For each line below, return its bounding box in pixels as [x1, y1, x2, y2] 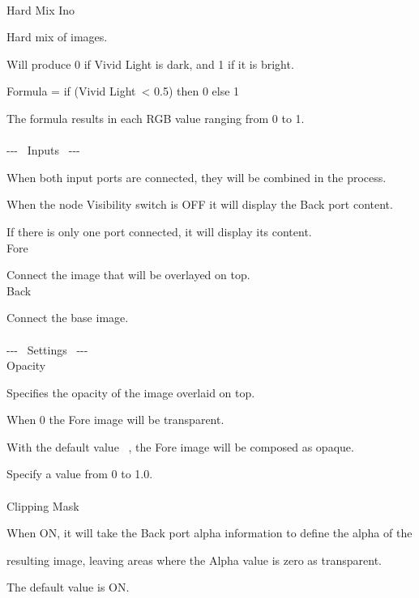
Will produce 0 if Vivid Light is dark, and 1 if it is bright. [6, 55, 294, 72]
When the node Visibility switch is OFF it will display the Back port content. [6, 196, 393, 213]
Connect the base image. [6, 309, 129, 326]
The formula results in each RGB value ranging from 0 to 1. [6, 109, 305, 126]
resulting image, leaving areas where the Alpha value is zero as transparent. [6, 551, 382, 568]
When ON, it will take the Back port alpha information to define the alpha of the [6, 524, 413, 541]
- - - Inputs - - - [6, 142, 80, 159]
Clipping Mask [6, 497, 79, 514]
